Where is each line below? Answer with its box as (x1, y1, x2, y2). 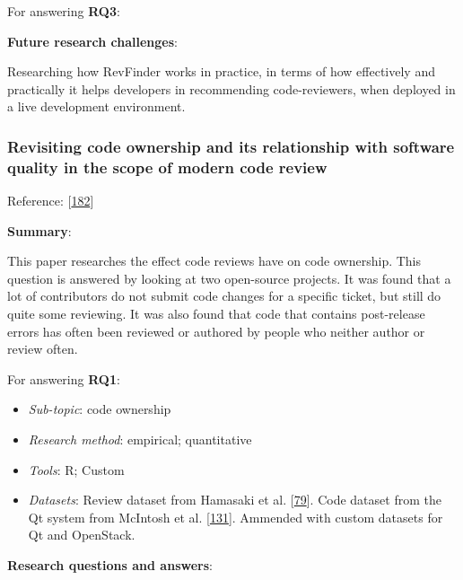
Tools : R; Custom (28, 460, 125, 479)
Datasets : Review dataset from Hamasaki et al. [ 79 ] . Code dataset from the (28, 490, 441, 509)
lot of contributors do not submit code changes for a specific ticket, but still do (7, 286, 441, 305)
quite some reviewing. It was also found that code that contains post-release (7, 304, 425, 323)
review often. (7, 339, 78, 358)
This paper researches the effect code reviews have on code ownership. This (7, 251, 422, 270)
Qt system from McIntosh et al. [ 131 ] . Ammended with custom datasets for (28, 507, 443, 526)
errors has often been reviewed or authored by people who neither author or (7, 321, 425, 340)
